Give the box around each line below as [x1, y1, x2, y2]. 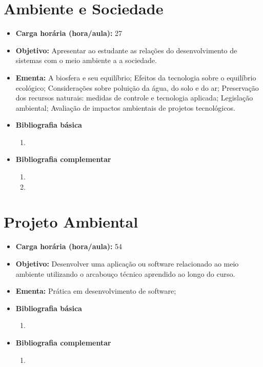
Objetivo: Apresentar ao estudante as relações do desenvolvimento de [15, 45, 237, 55]
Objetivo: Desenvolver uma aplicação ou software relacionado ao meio [15, 258, 239, 269]
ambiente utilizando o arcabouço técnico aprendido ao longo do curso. [15, 268, 235, 279]
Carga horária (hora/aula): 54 [15, 241, 123, 252]
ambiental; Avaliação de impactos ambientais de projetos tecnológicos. [15, 102, 235, 113]
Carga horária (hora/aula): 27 [15, 28, 123, 38]
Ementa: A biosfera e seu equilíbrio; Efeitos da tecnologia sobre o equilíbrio [15, 72, 256, 83]
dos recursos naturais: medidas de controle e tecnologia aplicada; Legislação [15, 92, 253, 103]
